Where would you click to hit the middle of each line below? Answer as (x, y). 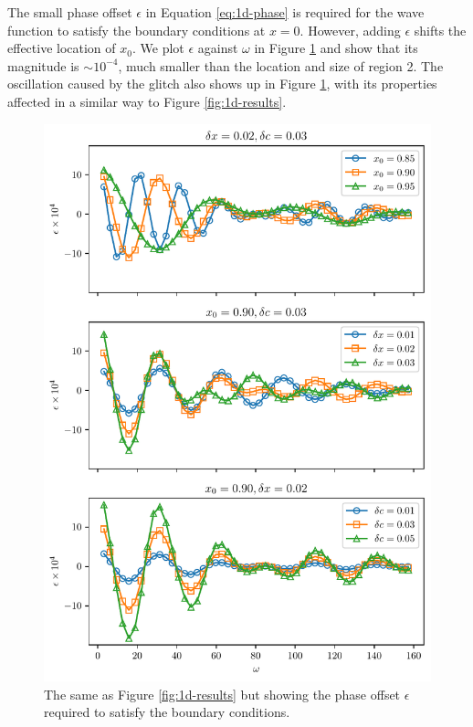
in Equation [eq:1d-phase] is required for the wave (285, 12)
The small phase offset (70, 12)
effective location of (62, 48)
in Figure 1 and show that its (336, 48)
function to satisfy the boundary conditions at (137, 30)
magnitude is (43, 65)
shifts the (440, 30)
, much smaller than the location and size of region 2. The (281, 65)
